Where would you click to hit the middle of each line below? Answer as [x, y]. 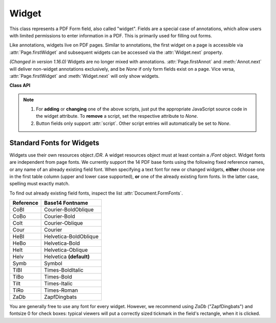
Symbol [53, 264]
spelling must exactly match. [40, 184]
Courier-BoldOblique [69, 210]
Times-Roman [61, 290]
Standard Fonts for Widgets [54, 143]
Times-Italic [59, 284]
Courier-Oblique [64, 223]
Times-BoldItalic [64, 270]
